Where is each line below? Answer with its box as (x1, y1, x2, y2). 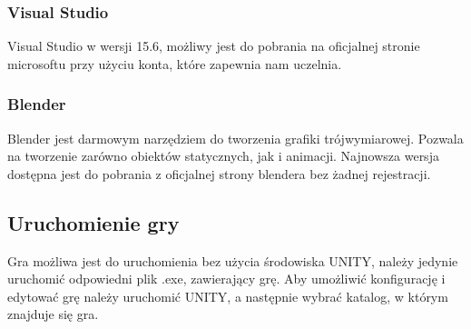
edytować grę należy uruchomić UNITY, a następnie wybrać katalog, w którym (7, 286, 448, 305)
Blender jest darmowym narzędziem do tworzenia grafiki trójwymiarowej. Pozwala (7, 128, 464, 147)
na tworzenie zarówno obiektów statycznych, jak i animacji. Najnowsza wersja (7, 146, 439, 165)
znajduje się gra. (7, 304, 99, 324)
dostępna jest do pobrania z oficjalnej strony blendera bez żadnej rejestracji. (7, 164, 431, 183)
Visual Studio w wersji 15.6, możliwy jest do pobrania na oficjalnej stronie (7, 36, 420, 55)
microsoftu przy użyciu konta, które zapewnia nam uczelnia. (7, 54, 342, 73)
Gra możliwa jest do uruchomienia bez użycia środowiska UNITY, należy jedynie (7, 251, 458, 270)
